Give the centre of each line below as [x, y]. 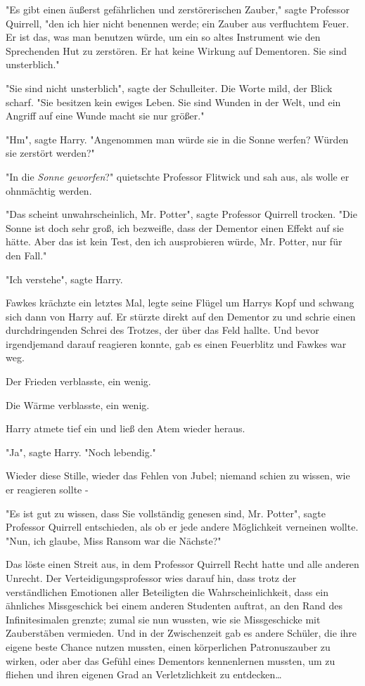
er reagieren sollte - [47, 490]
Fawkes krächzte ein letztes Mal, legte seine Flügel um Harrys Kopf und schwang [180, 303]
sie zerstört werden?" [50, 153]
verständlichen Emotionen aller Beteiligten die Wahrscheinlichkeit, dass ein [167, 591]
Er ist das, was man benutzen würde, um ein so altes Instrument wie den [163, 37]
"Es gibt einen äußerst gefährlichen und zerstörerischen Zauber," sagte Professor [178, 9]
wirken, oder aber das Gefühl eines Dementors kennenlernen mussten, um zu [171, 660]
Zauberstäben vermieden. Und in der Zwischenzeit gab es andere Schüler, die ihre [181, 633]
